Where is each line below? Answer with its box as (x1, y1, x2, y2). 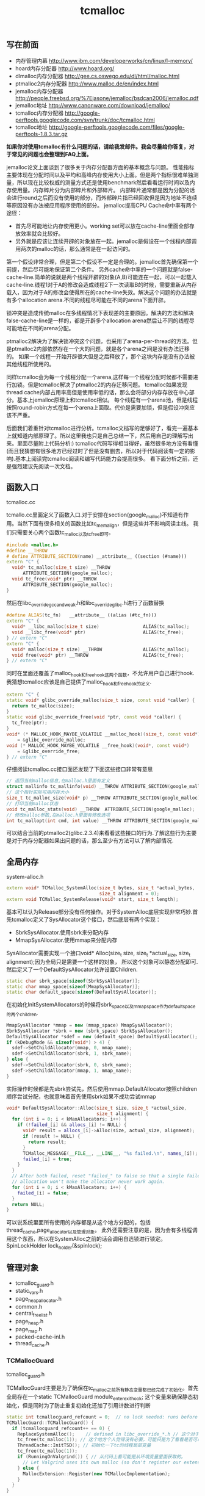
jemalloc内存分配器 (15, 87, 63, 95)
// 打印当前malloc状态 (6, 800, 59, 806)
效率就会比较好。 (20, 229, 64, 237)
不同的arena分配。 (27, 324, 74, 331)
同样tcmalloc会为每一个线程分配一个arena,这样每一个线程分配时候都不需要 (6, 373, 193, 380)
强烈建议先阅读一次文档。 (11, 462, 76, 470)
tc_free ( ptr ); (12, 720, 48, 726)
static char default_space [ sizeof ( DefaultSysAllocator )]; (6, 989, 157, 996)
